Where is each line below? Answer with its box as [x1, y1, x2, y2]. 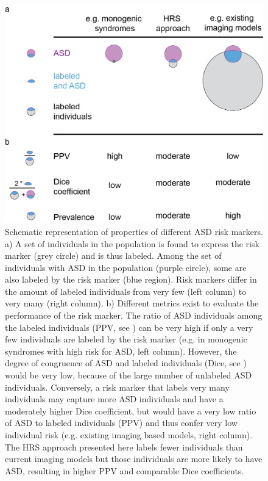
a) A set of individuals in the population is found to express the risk [5, 237, 259, 250]
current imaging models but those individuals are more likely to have [5, 452, 263, 465]
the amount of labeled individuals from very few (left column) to [5, 284, 247, 297]
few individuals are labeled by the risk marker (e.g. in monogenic [5, 333, 247, 345]
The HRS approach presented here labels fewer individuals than [5, 440, 243, 453]
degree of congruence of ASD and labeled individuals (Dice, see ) [5, 356, 247, 369]
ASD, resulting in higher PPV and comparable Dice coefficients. [5, 464, 244, 477]
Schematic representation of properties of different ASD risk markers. [5, 225, 263, 237]
